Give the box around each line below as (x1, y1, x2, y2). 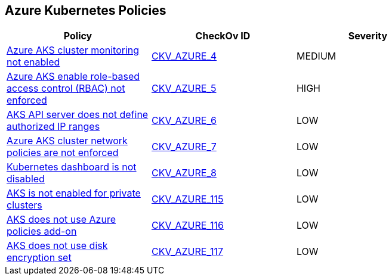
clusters (7, 199, 42, 211)
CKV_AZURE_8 (151, 167, 217, 179)
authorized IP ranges (7, 120, 100, 133)
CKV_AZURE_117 (151, 245, 224, 258)
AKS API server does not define (7, 108, 149, 121)
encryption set (7, 251, 72, 264)
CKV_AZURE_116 (151, 219, 224, 232)
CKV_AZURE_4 (151, 50, 217, 63)
